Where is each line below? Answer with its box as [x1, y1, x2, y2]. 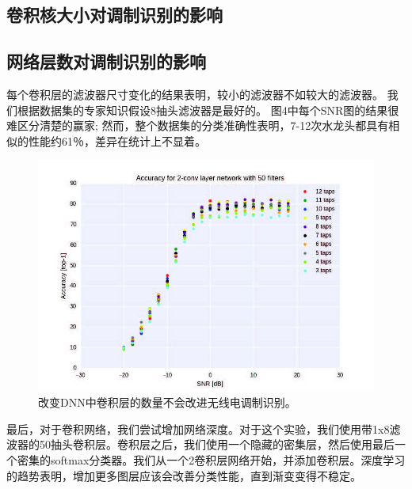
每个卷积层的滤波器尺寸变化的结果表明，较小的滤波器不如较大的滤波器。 [6, 85, 383, 102]
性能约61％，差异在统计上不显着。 [28, 132, 206, 149]
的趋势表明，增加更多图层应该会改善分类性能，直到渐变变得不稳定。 [6, 467, 361, 483]
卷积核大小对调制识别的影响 [6, 2, 223, 27]
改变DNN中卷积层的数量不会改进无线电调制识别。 [38, 394, 296, 411]
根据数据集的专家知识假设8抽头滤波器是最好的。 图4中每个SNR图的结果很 [17, 101, 399, 118]
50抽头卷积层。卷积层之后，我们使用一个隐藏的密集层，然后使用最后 [39, 436, 395, 453]
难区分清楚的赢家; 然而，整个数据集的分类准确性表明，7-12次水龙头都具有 [6, 117, 389, 134]
